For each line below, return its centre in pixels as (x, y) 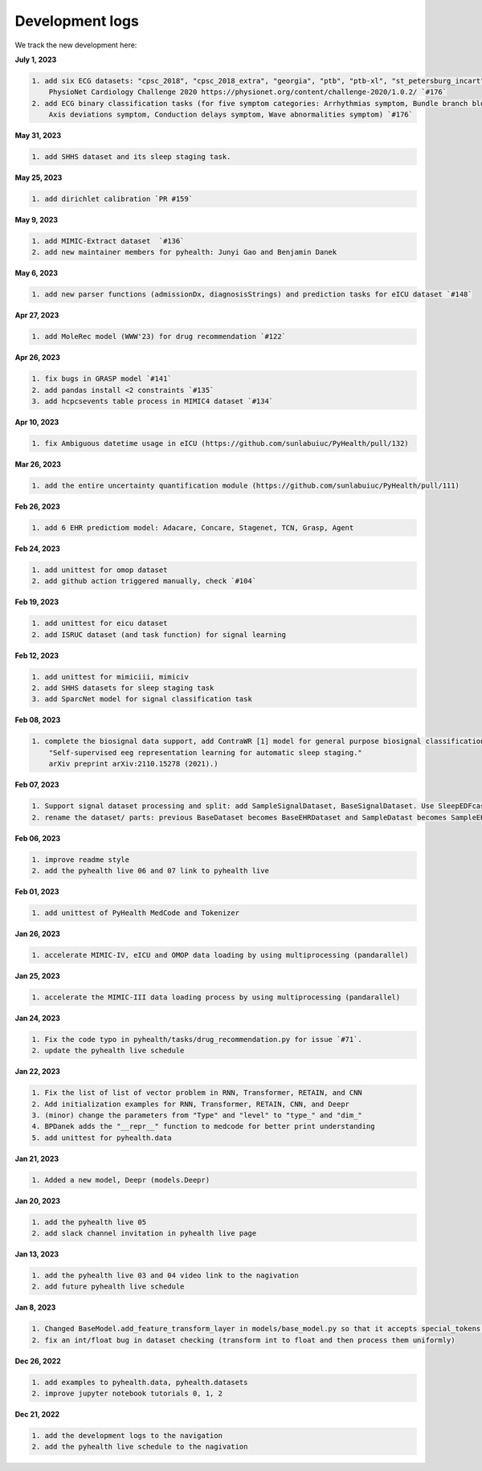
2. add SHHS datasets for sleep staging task (123, 688)
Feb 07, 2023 (37, 785)
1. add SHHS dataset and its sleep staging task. (131, 157)
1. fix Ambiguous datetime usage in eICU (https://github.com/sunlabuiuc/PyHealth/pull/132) (220, 443)
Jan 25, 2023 (37, 975)
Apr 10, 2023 (37, 423)
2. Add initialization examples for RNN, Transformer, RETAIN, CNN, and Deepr (190, 1104)
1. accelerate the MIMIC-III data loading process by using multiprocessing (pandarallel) (216, 997)
